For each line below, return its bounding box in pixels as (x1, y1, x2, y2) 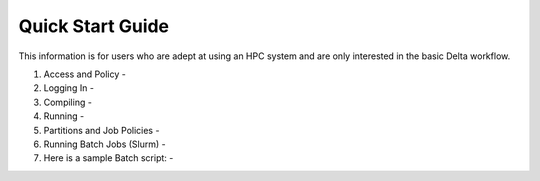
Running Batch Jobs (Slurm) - (43, 138, 166, 150)
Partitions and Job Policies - (43, 124, 160, 136)
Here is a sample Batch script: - (43, 152, 174, 164)
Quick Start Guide (18, 15, 170, 37)
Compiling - (43, 96, 92, 108)
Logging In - (43, 82, 95, 94)
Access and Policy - (43, 68, 127, 80)
